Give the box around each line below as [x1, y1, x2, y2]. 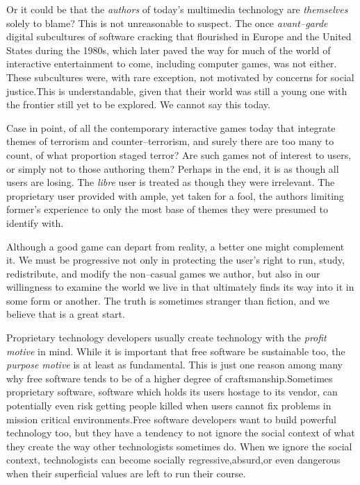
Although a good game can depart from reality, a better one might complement [6, 239, 345, 253]
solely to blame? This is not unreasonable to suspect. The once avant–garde [6, 15, 328, 30]
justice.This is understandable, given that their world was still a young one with [6, 83, 347, 98]
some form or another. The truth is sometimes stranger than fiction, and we [6, 293, 329, 307]
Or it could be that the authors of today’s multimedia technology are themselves [6, 2, 348, 16]
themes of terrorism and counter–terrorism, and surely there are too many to [6, 134, 334, 148]
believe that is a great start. [6, 307, 125, 321]
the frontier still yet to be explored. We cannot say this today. [6, 97, 270, 112]
